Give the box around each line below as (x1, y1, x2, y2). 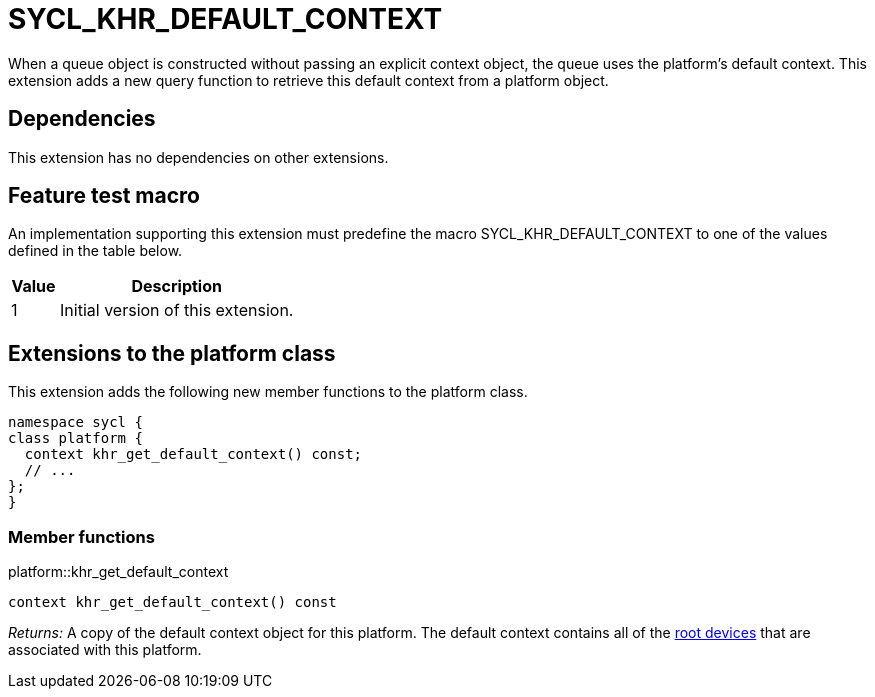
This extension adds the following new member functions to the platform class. (8, 383, 528, 401)
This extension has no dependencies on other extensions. (8, 148, 389, 166)
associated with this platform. (8, 641, 202, 659)
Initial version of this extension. (60, 300, 294, 321)
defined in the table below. (8, 242, 183, 260)
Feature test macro (8, 183, 200, 209)
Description (131, 276, 222, 297)
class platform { (8, 430, 143, 447)
